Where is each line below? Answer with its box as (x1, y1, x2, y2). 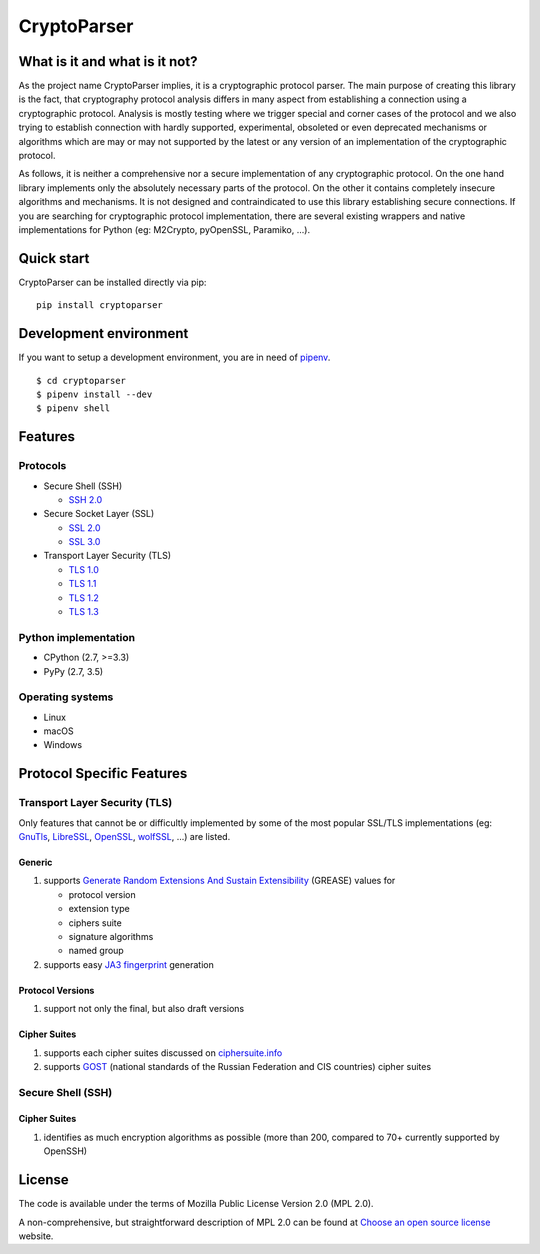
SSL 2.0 (68, 521, 101, 534)
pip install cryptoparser (36, 300, 164, 311)
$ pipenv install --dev (36, 388, 153, 400)
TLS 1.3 (68, 606, 99, 618)
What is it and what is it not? (18, 53, 198, 70)
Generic (18, 856, 53, 869)
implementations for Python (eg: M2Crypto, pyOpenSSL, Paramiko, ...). (18, 223, 310, 235)
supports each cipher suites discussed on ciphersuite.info (43, 1046, 283, 1059)
